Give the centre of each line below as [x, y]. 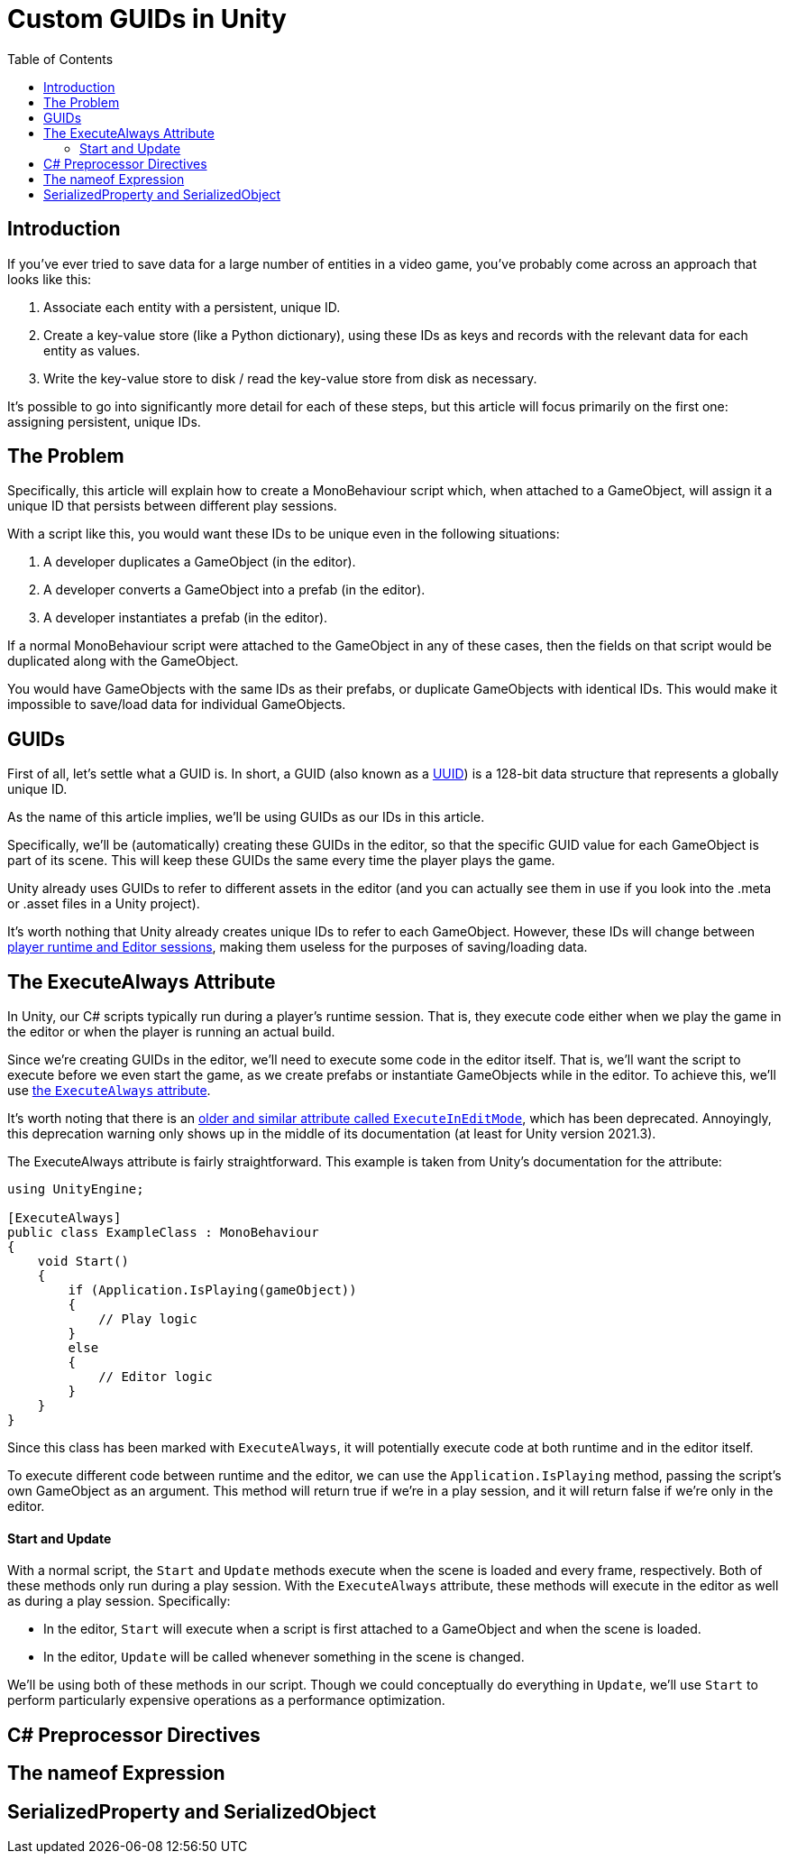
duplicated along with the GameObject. [123, 661]
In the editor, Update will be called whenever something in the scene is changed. [284, 1657]
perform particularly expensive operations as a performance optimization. [226, 1700]
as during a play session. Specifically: [119, 1601]
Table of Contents [60, 59]
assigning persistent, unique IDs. [104, 421]
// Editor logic [156, 1377]
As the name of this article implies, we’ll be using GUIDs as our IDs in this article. [246, 817]
